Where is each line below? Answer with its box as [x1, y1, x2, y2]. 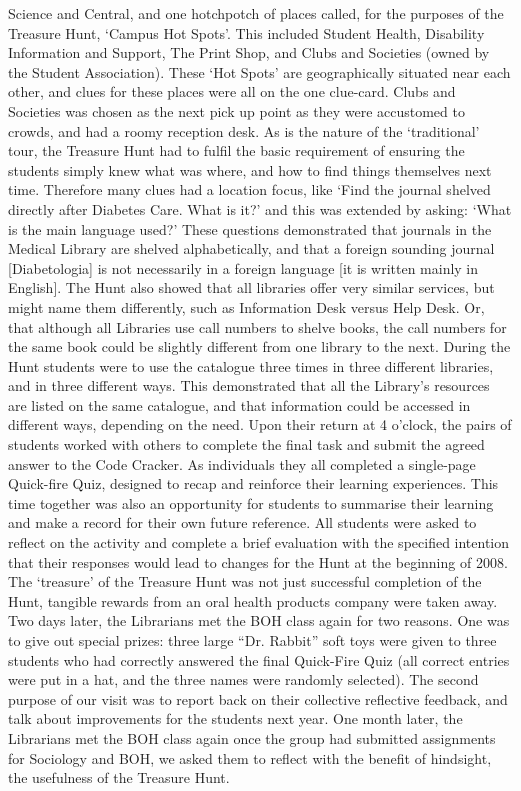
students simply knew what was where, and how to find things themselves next [8, 159, 492, 180]
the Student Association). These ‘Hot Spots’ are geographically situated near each [8, 61, 511, 82]
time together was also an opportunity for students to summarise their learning [8, 492, 494, 513]
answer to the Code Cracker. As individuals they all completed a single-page [8, 453, 476, 474]
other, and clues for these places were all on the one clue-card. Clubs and [8, 81, 456, 102]
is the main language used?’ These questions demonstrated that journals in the [8, 218, 492, 239]
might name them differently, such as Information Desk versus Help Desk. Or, [8, 296, 485, 317]
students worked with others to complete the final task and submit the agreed [8, 434, 485, 455]
